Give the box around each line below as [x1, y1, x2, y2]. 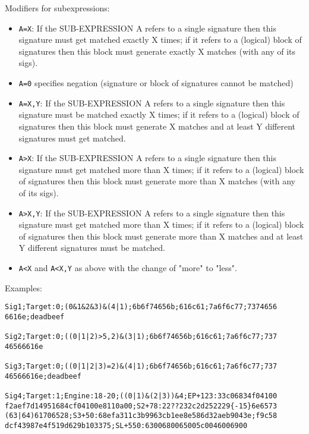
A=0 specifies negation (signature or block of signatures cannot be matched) [18, 77, 294, 89]
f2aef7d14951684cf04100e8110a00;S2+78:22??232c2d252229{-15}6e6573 [5, 401, 278, 410]
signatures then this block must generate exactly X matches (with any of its [18, 45, 296, 57]
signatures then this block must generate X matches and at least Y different [18, 119, 296, 132]
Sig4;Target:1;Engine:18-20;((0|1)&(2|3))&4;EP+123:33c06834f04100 [5, 392, 278, 401]
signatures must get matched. [18, 131, 126, 144]
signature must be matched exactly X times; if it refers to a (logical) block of [18, 108, 299, 121]
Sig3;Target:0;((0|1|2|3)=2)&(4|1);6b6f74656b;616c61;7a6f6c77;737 [5, 362, 278, 371]
